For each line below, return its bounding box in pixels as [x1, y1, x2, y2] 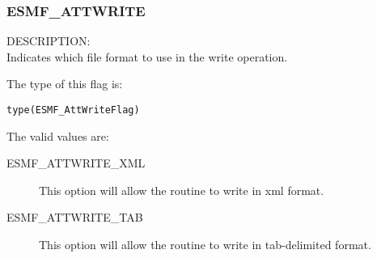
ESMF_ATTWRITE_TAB [6, 209, 143, 226]
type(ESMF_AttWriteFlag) [6, 104, 140, 116]
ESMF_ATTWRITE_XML [6, 154, 146, 171]
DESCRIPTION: [6, 32, 91, 49]
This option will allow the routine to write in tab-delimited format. [39, 236, 371, 253]
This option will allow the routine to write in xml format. [39, 181, 324, 198]
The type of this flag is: [6, 75, 123, 92]
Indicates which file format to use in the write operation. [6, 48, 288, 65]
